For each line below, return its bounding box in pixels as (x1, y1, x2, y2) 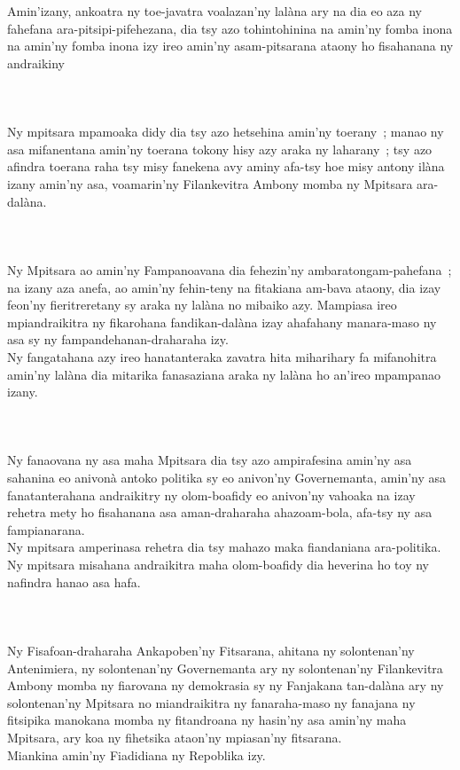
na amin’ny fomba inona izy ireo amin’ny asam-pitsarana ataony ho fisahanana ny (7, 36, 454, 55)
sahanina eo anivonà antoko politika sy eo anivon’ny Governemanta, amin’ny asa (7, 468, 447, 487)
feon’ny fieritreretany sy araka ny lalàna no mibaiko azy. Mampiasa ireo (7, 295, 397, 314)
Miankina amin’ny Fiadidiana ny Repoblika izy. (7, 745, 266, 764)
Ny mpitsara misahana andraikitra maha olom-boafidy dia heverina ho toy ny (7, 555, 429, 574)
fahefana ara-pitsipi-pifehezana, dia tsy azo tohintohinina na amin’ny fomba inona (7, 19, 453, 37)
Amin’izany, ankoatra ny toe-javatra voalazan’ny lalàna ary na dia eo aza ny (7, 2, 422, 20)
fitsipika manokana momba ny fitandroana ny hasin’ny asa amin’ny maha (7, 711, 407, 729)
